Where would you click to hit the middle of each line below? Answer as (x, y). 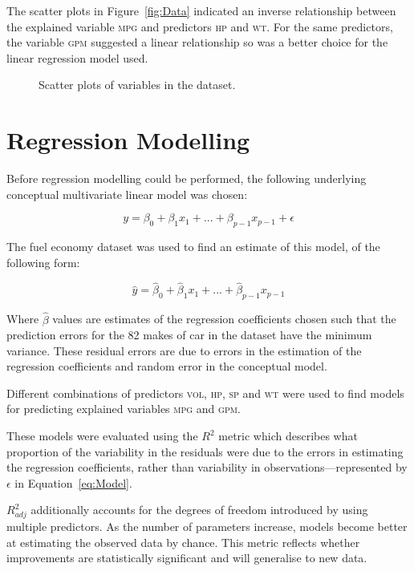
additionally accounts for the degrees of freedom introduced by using (199, 510)
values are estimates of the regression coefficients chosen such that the (224, 319)
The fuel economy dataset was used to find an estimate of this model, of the (193, 247)
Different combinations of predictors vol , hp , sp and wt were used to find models (205, 393)
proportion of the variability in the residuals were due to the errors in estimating (205, 451)
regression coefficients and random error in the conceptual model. (167, 366)
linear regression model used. (77, 57)
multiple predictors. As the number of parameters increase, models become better (207, 526)
